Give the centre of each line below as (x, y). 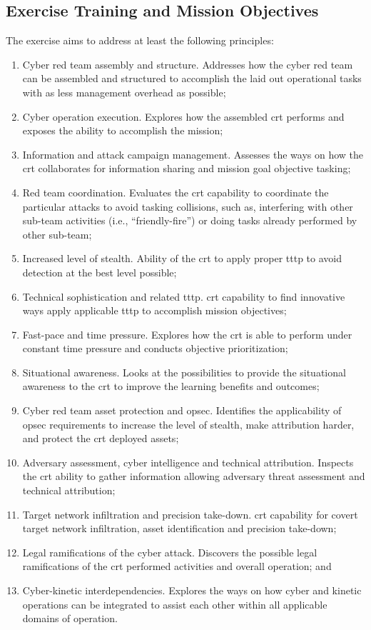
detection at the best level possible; (100, 272)
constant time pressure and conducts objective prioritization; (155, 348)
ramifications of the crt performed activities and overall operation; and (177, 566)
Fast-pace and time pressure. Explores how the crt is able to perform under (187, 334)
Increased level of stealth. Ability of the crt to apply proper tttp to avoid (182, 258)
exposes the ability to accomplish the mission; (123, 130)
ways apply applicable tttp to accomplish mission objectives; (154, 310)
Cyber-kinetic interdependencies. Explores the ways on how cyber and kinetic (192, 590)
